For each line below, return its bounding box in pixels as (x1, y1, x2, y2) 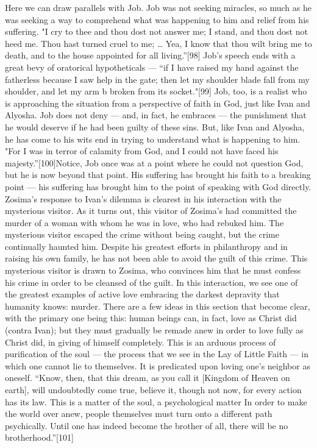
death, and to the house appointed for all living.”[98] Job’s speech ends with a (5, 49, 296, 62)
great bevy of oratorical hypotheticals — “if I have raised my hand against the (5, 60, 299, 73)
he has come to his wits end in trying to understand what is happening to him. (5, 132, 301, 145)
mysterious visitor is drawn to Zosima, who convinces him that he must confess (5, 264, 301, 277)
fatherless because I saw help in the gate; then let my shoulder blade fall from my (5, 73, 310, 85)
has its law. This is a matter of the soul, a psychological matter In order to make (5, 395, 307, 408)
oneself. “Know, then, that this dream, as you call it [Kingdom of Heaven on (5, 371, 290, 384)
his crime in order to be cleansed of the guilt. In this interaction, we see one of (5, 276, 298, 288)
